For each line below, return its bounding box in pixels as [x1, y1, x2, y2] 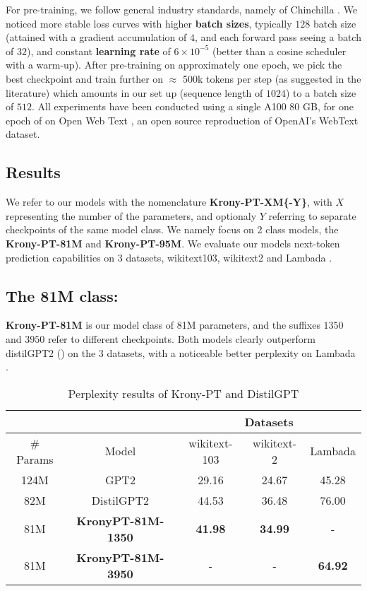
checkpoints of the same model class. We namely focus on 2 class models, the [6, 222, 339, 237]
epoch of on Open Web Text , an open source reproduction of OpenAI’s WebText [6, 112, 359, 127]
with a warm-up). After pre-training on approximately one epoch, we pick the [6, 57, 342, 72]
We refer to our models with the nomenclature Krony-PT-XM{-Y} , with [6, 194, 332, 209]
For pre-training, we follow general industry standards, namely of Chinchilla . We [6, 2, 358, 16]
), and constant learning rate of [26, 43, 171, 58]
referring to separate [268, 208, 356, 223]
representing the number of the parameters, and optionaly [6, 208, 257, 223]
